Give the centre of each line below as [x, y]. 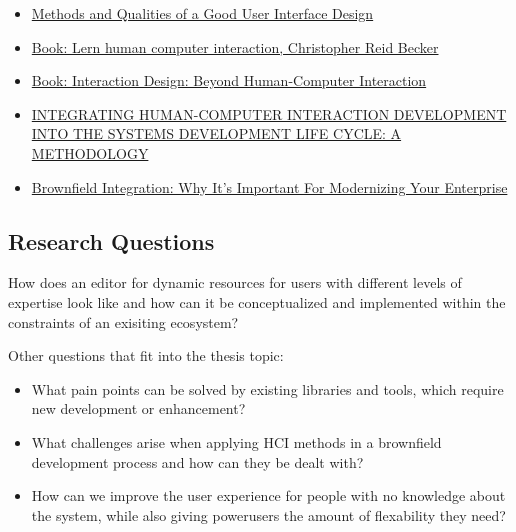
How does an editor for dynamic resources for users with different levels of [235, 282]
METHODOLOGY [90, 152]
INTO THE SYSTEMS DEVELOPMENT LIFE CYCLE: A [216, 133]
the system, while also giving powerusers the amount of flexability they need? [268, 514]
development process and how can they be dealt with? [197, 461]
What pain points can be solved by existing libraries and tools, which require [267, 388]
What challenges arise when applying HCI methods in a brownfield [236, 441]
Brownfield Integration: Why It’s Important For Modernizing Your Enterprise [269, 186]
